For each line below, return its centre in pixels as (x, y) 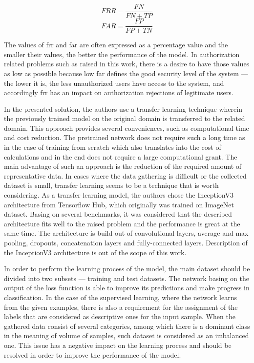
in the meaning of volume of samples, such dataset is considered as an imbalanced (127, 335)
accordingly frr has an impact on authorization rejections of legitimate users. (119, 92)
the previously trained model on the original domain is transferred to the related (125, 118)
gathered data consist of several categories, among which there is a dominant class (127, 326)
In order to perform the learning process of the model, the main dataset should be (127, 269)
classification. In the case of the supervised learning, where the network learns (121, 297)
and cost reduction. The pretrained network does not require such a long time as (125, 137)
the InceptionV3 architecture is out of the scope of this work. (95, 252)
